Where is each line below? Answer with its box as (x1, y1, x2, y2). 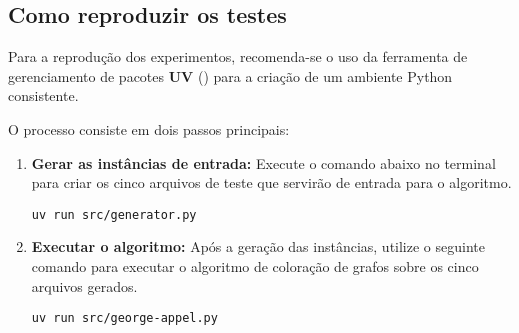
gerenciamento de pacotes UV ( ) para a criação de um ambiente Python (8, 65, 453, 86)
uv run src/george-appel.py (31, 311, 218, 326)
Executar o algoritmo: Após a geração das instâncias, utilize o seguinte (31, 236, 485, 257)
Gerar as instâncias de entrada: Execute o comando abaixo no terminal (31, 152, 496, 173)
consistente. (8, 85, 79, 106)
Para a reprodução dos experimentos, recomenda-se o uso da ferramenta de (8, 46, 468, 67)
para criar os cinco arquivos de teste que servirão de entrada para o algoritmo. (31, 172, 512, 193)
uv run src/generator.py (31, 207, 197, 222)
